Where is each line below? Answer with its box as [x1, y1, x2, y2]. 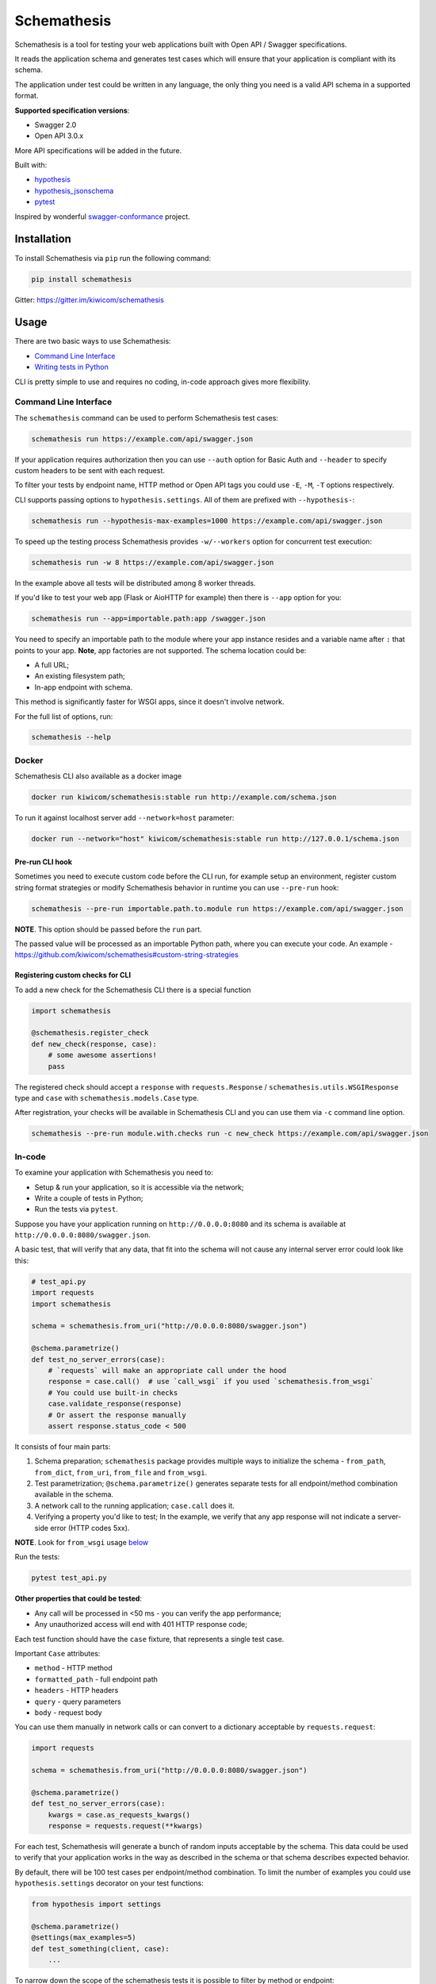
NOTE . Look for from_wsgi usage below [14, 1538, 149, 1548]
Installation [14, 233, 71, 246]
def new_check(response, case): [31, 1040, 158, 1048]
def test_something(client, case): [31, 1944, 170, 1953]
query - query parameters [34, 1697, 122, 1706]
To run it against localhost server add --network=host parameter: [14, 813, 235, 823]
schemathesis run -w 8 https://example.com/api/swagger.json [31, 558, 274, 567]
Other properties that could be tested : [14, 1594, 143, 1603]
